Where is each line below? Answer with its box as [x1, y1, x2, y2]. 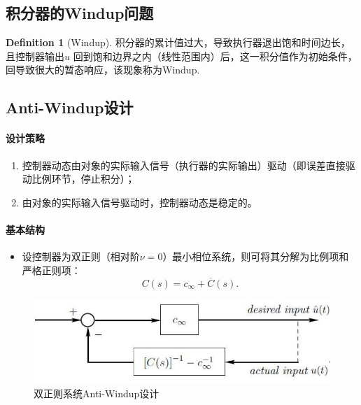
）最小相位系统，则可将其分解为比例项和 [162, 249, 349, 264]
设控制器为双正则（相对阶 [22, 249, 140, 264]
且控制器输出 [6, 48, 64, 63]
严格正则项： [22, 262, 81, 277]
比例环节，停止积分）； [31, 171, 135, 186]
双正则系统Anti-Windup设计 [34, 386, 160, 401]
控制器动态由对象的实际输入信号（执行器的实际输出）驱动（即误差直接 [22, 157, 346, 172]
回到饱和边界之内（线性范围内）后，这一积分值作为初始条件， [73, 48, 358, 63]
